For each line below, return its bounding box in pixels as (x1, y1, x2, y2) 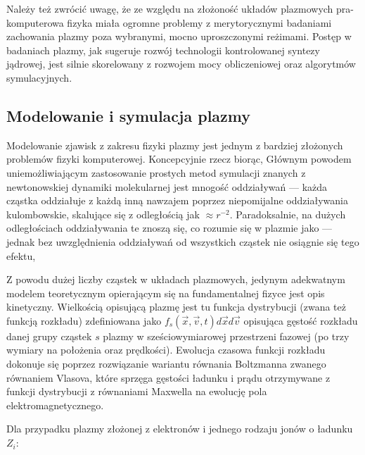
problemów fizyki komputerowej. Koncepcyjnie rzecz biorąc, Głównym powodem (6, 151, 352, 166)
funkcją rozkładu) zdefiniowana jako (6, 313, 162, 328)
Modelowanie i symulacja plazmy (6, 104, 251, 126)
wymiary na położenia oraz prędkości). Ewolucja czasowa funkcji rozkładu (6, 342, 326, 357)
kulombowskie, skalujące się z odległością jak (6, 206, 200, 221)
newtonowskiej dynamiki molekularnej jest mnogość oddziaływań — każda (6, 179, 328, 194)
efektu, (6, 248, 36, 263)
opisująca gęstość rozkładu (243, 313, 358, 328)
